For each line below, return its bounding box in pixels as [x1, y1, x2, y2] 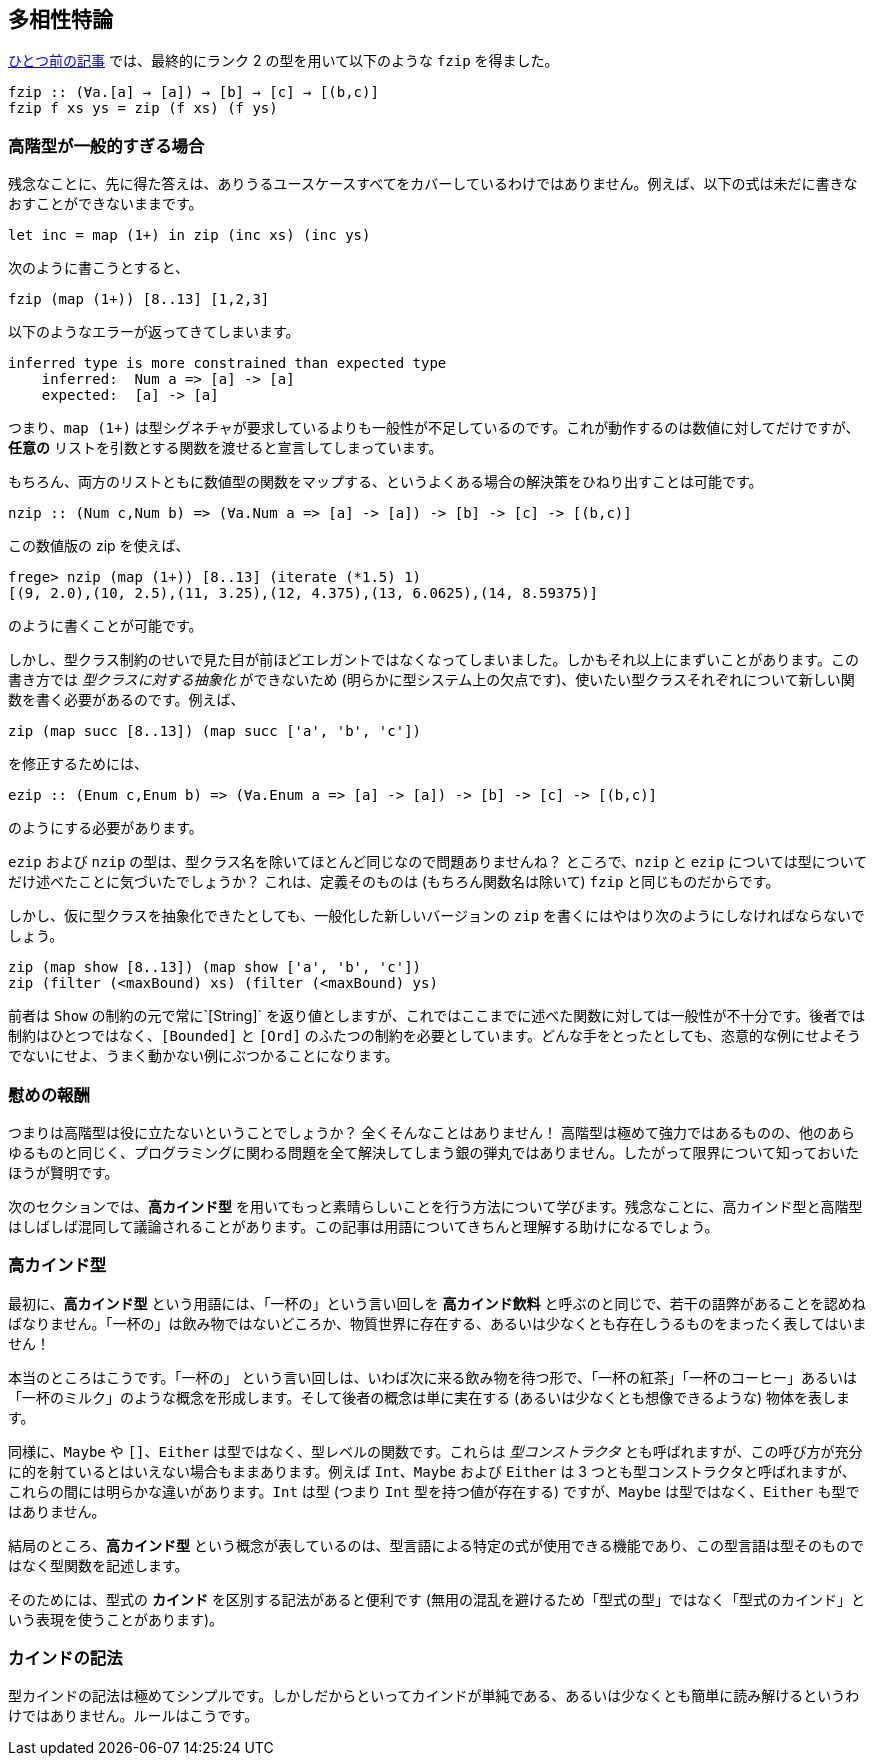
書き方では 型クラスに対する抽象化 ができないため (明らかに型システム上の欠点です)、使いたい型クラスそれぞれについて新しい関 [8, 671, 855, 689]
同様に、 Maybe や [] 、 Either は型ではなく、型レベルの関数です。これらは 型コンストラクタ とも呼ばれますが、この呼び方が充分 [8, 1442, 863, 1460]
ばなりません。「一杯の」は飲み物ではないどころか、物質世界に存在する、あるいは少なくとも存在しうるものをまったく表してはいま [8, 1314, 867, 1332]
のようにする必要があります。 [8, 819, 203, 837]
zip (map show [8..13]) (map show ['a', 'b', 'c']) [8, 959, 422, 976]
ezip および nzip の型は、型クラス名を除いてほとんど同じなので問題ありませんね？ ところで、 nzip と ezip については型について [8, 853, 868, 871]
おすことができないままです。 [8, 195, 203, 213]
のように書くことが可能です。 [8, 617, 203, 635]
